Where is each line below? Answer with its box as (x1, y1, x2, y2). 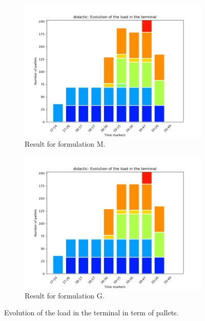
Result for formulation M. (25, 138, 106, 149)
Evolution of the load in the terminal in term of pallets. (4, 307, 179, 318)
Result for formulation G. (25, 290, 105, 300)
